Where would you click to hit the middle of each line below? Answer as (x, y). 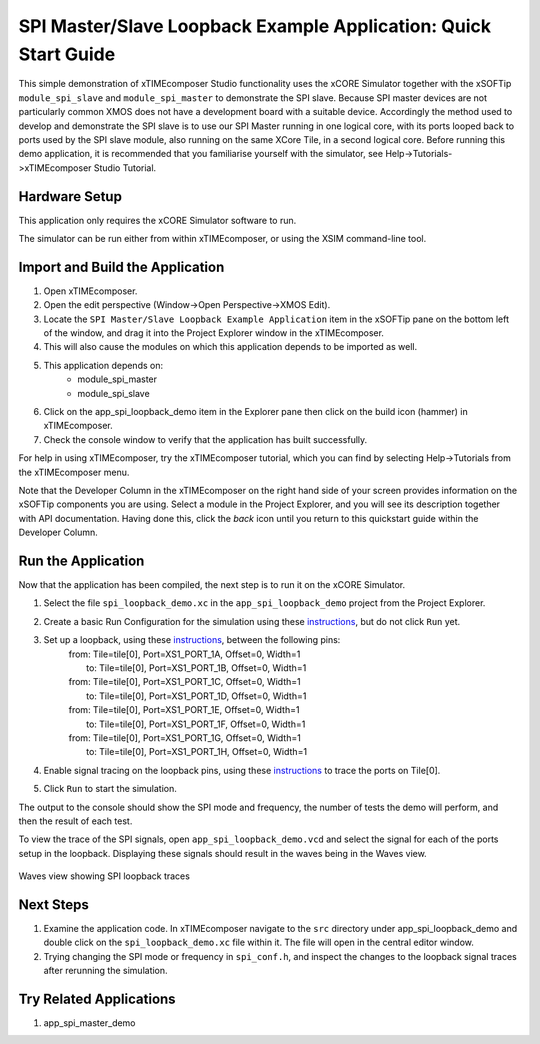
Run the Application (81, 560)
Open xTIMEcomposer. (90, 291)
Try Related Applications (97, 998)
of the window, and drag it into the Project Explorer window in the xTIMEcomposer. (214, 333)
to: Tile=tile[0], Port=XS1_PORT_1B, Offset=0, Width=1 (196, 668)
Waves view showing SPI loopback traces (104, 876)
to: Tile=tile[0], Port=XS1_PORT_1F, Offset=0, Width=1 (196, 724)
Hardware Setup (70, 196)
